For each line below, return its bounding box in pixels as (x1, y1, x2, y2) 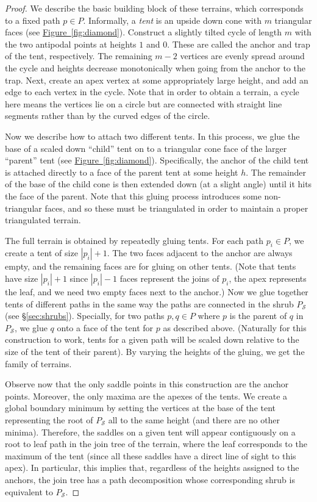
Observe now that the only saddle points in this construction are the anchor (5, 378, 289, 390)
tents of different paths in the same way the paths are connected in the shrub (5, 297, 294, 310)
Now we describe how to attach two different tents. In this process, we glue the (5, 129, 300, 142)
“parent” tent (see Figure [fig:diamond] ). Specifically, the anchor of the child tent (5, 154, 309, 167)
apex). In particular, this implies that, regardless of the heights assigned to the (5, 461, 299, 474)
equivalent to (5, 485, 53, 498)
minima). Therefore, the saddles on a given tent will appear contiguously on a (5, 425, 296, 438)
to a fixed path (5, 13, 60, 26)
